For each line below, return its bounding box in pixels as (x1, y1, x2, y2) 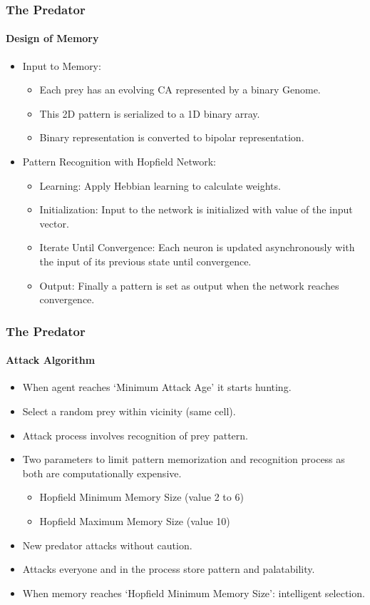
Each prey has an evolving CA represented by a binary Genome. (39, 82, 321, 97)
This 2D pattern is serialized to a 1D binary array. (39, 106, 260, 121)
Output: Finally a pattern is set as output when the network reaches (39, 278, 339, 293)
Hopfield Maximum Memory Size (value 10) (39, 513, 230, 528)
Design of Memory (6, 31, 99, 46)
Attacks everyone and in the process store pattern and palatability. (22, 561, 315, 576)
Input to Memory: (22, 58, 101, 73)
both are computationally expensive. (22, 465, 182, 480)
